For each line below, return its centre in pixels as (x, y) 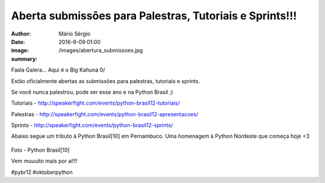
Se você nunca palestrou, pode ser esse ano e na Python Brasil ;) (92, 92)
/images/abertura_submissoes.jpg (101, 51)
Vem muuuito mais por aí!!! (44, 161)
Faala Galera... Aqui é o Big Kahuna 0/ (58, 70)
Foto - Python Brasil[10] (40, 150)
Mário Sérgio (75, 34)
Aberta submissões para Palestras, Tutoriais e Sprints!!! (154, 16)
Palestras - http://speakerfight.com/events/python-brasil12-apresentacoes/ (105, 114)
